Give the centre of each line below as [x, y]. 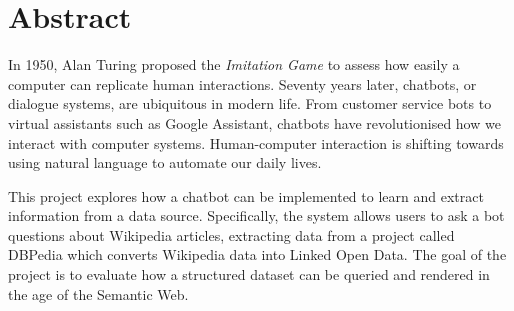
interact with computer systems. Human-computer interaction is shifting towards [256, 142]
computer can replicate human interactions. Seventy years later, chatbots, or [242, 83]
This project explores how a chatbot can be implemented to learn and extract [246, 195]
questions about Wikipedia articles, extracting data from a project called [231, 234]
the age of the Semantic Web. [98, 293]
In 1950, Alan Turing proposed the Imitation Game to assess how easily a [234, 64]
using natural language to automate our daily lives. [165, 162]
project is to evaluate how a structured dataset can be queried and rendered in [249, 274]
